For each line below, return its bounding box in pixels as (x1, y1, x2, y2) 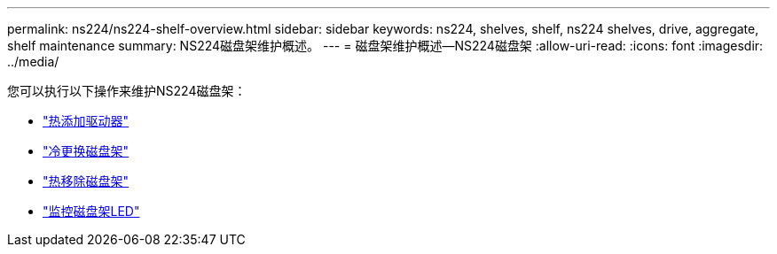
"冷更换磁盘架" (43, 143, 129, 158)
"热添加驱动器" (43, 113, 129, 128)
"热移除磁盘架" (43, 173, 129, 189)
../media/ (7, 54, 59, 69)
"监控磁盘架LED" (43, 204, 140, 219)
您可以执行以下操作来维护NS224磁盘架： (7, 83, 247, 98)
